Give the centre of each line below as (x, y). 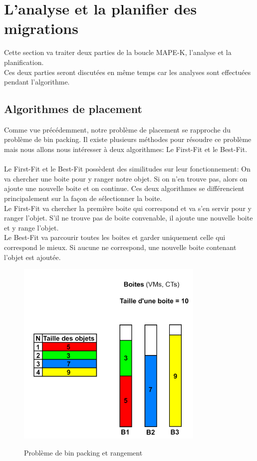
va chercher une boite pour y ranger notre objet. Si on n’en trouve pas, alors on (126, 178)
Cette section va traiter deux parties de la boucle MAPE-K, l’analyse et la (118, 52)
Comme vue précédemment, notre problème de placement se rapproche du (118, 129)
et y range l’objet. (31, 227)
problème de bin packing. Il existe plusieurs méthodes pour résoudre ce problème (128, 139)
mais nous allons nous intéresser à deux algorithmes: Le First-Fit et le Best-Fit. (126, 149)
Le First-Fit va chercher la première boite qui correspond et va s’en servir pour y (128, 208)
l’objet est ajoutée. (32, 257)
